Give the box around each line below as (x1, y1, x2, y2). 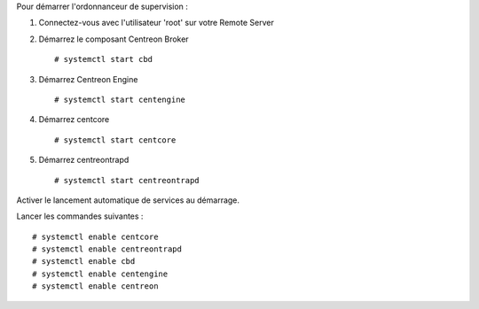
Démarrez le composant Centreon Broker (38, 34, 190, 44)
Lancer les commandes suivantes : (16, 211, 144, 221)
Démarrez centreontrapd (38, 155, 130, 166)
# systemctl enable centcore (32, 231, 159, 242)
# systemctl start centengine (54, 94, 186, 104)
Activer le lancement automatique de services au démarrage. (16, 195, 239, 205)
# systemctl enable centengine (32, 268, 169, 279)
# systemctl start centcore (54, 135, 177, 145)
